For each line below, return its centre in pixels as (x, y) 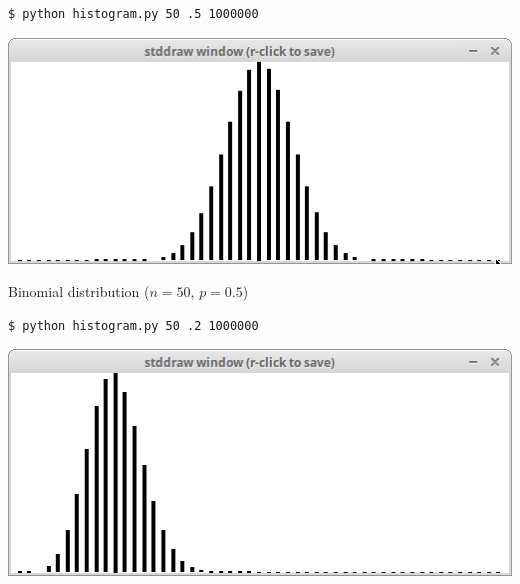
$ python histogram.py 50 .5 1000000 (133, 14)
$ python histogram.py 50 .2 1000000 (133, 325)
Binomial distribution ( (79, 291)
